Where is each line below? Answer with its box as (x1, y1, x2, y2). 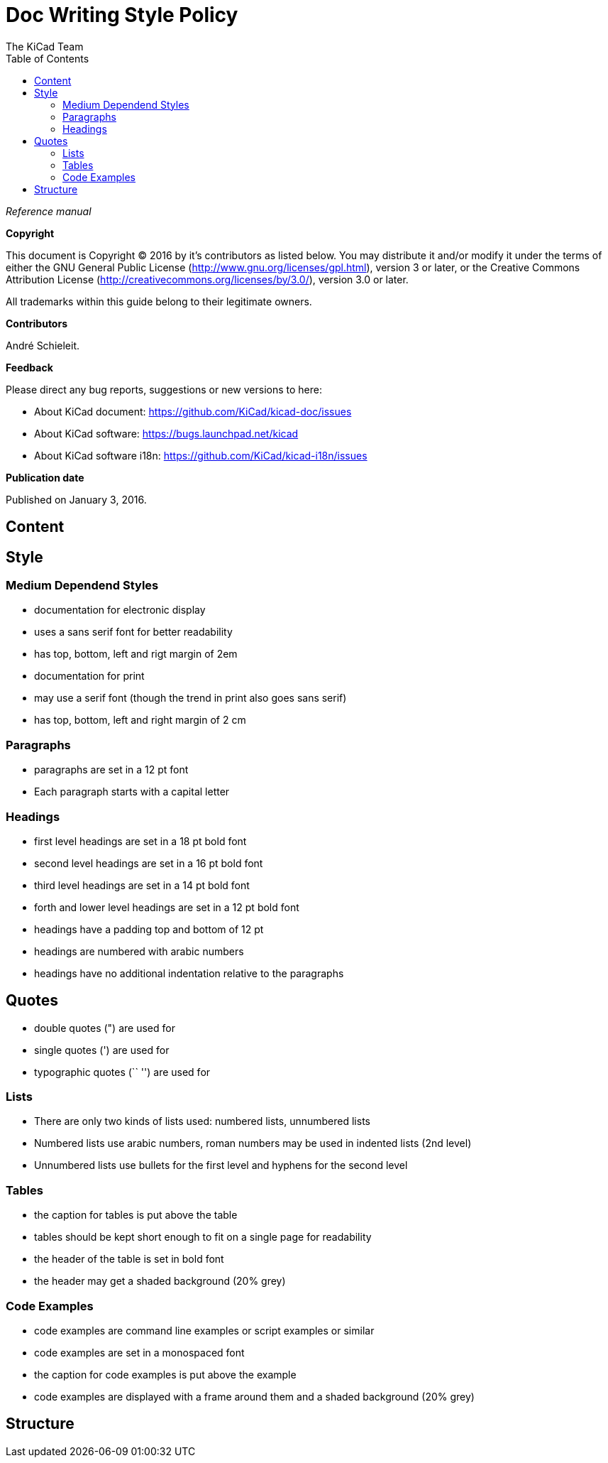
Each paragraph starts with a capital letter (34, 785, 230, 798)
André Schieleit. (6, 339, 80, 352)
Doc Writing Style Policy (6, 3, 238, 27)
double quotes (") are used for (34, 1021, 175, 1034)
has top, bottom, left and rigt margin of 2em (34, 648, 238, 660)
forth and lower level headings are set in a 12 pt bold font (34, 901, 299, 913)
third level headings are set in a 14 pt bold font (34, 879, 250, 891)
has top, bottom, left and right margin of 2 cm (34, 714, 246, 727)
